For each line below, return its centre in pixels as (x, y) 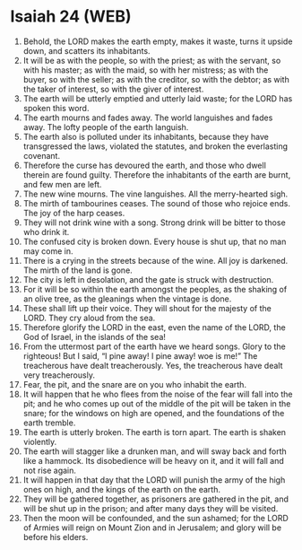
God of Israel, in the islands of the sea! (95, 336)
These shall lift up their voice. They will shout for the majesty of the (147, 308)
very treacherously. (59, 375)
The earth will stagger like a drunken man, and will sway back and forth (155, 451)
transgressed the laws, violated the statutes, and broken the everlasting (155, 146)
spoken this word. (56, 108)
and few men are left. (62, 184)
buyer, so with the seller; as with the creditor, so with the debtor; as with (156, 79)
